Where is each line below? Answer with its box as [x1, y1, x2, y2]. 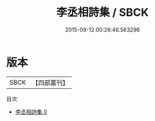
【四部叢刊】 [32, 78, 69, 87]
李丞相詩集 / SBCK [56, 5, 149, 19]
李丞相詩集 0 [15, 108, 48, 116]
